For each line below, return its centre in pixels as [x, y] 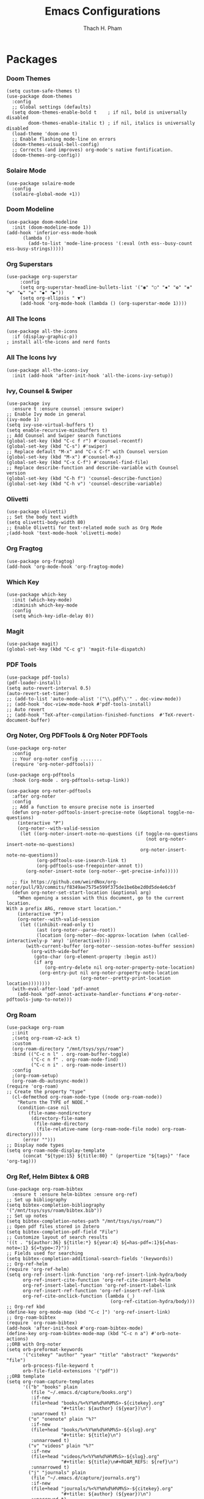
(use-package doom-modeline [42, 222]
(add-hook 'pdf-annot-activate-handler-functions [82, 994]
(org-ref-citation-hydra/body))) [153, 1302]
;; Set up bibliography [37, 1200]
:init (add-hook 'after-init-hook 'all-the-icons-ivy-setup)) [93, 375]
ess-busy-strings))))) [35, 249]
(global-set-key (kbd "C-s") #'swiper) [57, 447]
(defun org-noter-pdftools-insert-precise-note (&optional [89, 812]
